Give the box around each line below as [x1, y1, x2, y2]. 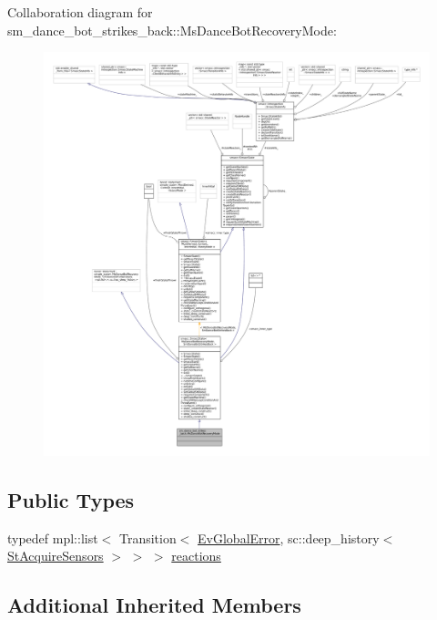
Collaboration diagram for [7, 3, 153, 21]
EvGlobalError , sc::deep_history [198, 528, 380, 547]
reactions [171, 546, 221, 565]
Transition [118, 528, 177, 547]
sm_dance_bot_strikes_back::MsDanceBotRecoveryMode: [7, 20, 337, 39]
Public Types [7, 485, 135, 513]
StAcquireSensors [7, 546, 104, 565]
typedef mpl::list [7, 528, 98, 547]
